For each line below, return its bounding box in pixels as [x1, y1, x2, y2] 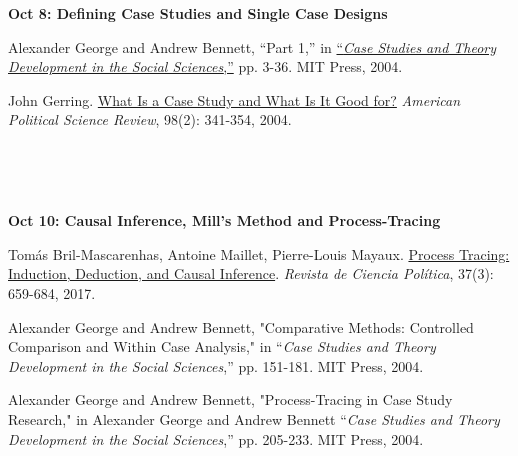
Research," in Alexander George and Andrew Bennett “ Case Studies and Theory [8, 408, 500, 429]
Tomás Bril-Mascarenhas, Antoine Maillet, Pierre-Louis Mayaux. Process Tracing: [8, 243, 510, 264]
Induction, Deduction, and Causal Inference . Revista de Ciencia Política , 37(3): [8, 263, 494, 284]
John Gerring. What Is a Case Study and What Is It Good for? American [8, 89, 461, 110]
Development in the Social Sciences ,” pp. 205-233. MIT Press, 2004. [8, 428, 424, 449]
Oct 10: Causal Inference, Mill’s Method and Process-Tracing [8, 210, 441, 231]
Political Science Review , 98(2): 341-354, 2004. [8, 109, 292, 130]
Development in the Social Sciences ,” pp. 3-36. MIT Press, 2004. [8, 56, 403, 77]
